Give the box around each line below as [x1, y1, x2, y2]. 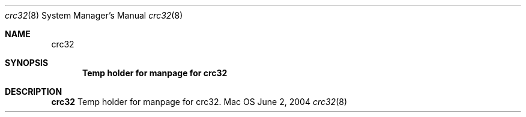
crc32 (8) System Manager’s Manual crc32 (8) [5, 10, 183, 20]
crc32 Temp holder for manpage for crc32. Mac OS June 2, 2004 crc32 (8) [51, 97, 348, 107]
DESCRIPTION [5, 86, 62, 97]
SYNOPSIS [5, 58, 49, 68]
